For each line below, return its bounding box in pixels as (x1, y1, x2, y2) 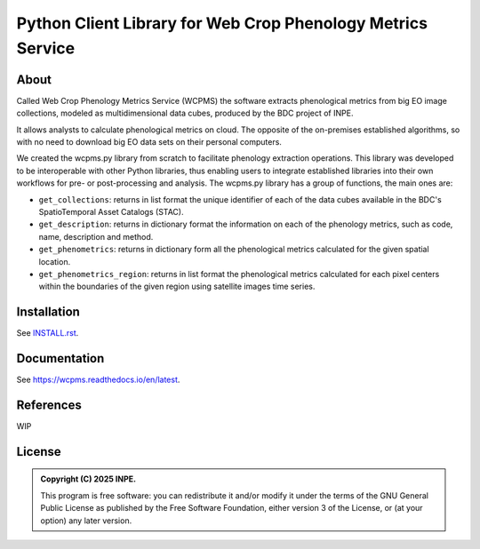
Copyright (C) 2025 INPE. (40, 473, 137, 484)
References (16, 397, 82, 412)
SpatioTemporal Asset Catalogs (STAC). (38, 206, 184, 217)
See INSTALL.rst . (16, 328, 79, 338)
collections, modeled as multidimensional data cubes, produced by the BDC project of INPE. (16, 107, 354, 119)
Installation (16, 305, 80, 320)
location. (38, 256, 71, 267)
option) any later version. (40, 515, 132, 526)
